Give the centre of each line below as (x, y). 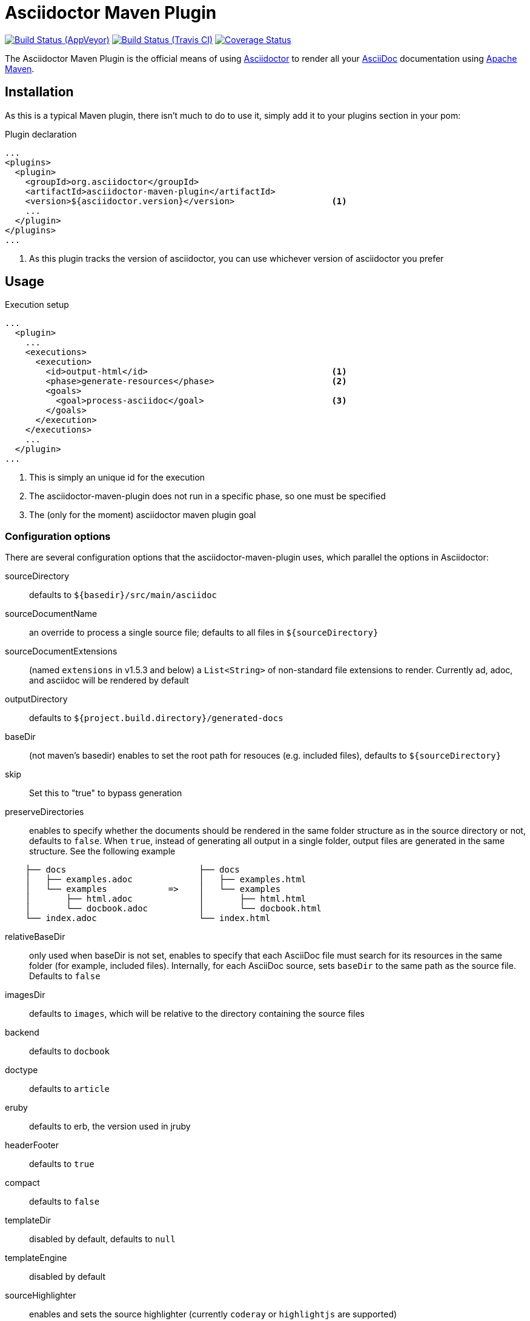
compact (22, 1183)
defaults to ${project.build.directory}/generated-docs (156, 718)
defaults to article (69, 1089)
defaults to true (62, 1164)
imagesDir (25, 995)
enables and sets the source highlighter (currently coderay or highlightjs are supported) (213, 1314)
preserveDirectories (45, 812)
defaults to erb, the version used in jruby (110, 1126)
